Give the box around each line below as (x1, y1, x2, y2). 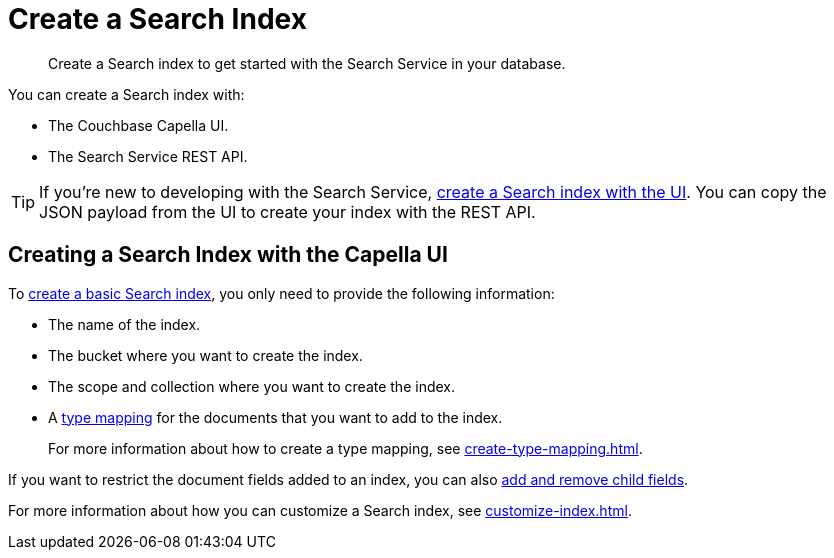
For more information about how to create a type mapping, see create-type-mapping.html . (48, 439, 643, 457)
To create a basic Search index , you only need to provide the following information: (8, 284, 555, 302)
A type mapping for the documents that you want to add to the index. (48, 408, 503, 426)
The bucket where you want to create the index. (48, 346, 363, 364)
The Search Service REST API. (48, 147, 248, 165)
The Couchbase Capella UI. (48, 116, 229, 134)
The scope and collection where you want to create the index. (48, 377, 455, 395)
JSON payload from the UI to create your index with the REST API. (39, 201, 536, 222)
